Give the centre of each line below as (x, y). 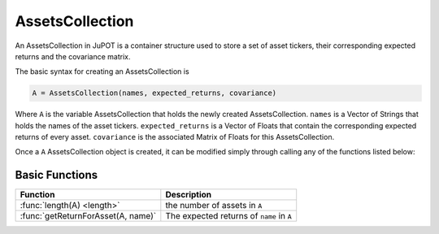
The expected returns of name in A (228, 216)
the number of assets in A (214, 206)
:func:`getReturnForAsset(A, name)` (88, 216)
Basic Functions (57, 175)
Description (189, 195)
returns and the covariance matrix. (73, 56)
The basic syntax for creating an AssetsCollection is (102, 71)
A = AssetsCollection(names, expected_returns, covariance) (154, 93)
